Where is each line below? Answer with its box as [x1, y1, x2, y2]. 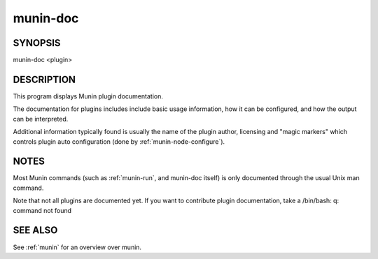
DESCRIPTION [13, 73, 76, 85]
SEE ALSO [13, 224, 58, 237]
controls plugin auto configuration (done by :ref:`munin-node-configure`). [13, 137, 225, 146]
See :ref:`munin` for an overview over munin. [13, 243, 142, 251]
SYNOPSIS [13, 37, 61, 49]
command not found [13, 206, 72, 214]
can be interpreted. [13, 114, 69, 123]
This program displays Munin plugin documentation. [13, 91, 164, 101]
